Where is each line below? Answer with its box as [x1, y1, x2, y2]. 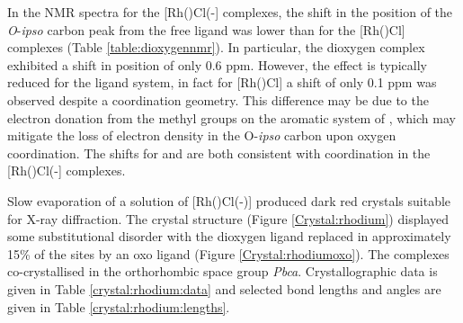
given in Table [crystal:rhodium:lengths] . [7, 297, 230, 316]
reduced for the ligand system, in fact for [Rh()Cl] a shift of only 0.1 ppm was [7, 73, 437, 92]
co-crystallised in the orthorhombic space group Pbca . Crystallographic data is [7, 262, 438, 281]
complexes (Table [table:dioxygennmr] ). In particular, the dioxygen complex [7, 38, 425, 57]
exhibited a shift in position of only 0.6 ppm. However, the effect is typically [7, 55, 427, 74]
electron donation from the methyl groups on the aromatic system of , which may [7, 108, 456, 127]
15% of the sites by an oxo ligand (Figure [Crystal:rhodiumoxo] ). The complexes [7, 244, 450, 263]
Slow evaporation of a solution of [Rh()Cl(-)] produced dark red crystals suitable [7, 191, 451, 210]
